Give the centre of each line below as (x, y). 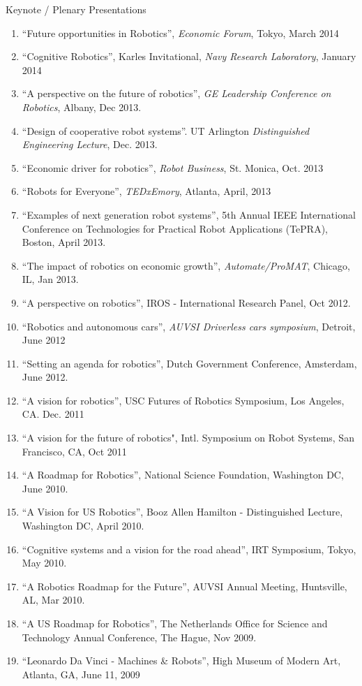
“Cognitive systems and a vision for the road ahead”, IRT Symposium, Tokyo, (189, 549)
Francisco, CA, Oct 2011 (74, 451)
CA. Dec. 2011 (53, 414)
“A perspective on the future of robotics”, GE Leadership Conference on (176, 93)
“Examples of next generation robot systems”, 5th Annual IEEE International (189, 214)
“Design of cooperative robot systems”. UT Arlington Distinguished (166, 130)
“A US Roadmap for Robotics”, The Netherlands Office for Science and (175, 623)
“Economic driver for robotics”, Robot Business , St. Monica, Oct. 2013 (173, 167)
